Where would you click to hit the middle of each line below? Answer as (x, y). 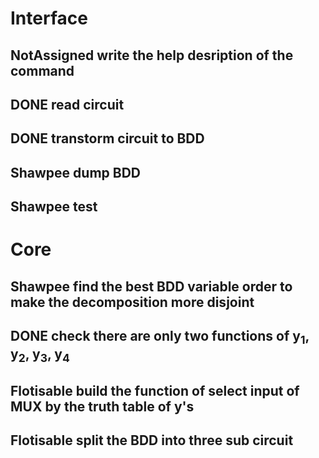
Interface (49, 18)
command (42, 70)
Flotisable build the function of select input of (155, 390)
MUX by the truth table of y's (102, 406)
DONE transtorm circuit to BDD (107, 138)
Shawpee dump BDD (76, 172)
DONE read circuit (67, 104)
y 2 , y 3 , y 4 (40, 356)
